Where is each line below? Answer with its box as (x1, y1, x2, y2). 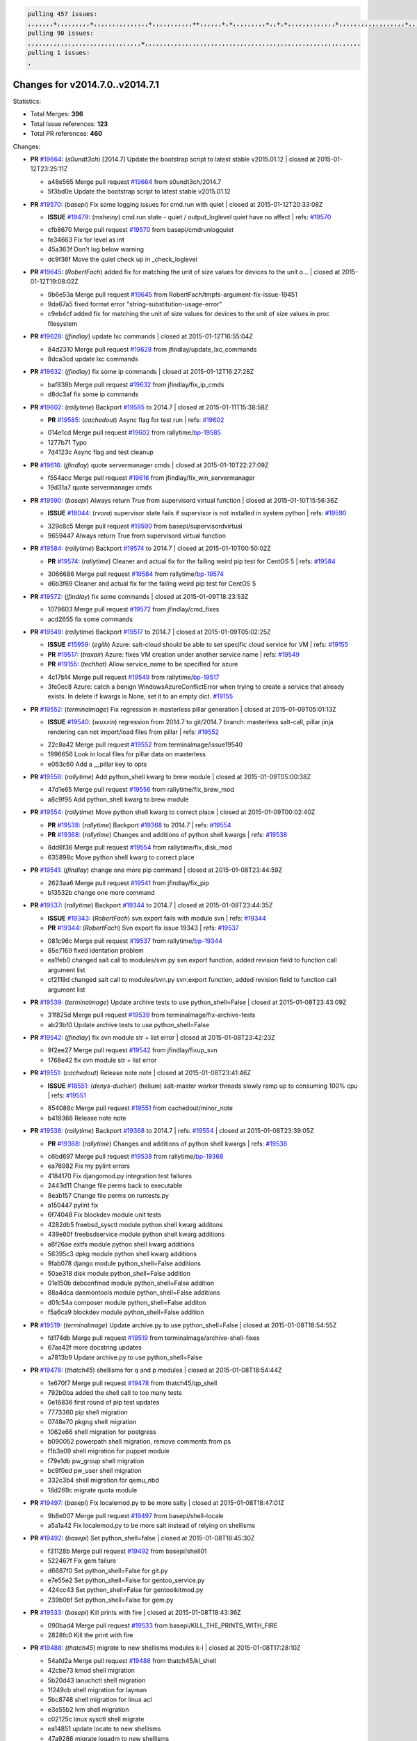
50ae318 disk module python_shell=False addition (47, 1269, 190, 1277)
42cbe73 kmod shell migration (47, 1666, 135, 1675)
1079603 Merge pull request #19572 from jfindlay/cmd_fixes (47, 605, 220, 614)
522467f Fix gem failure (47, 1556, 117, 1565)
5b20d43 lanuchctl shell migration (47, 1676, 146, 1685)
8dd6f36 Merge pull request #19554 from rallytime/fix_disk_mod (47, 843, 233, 852)
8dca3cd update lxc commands (47, 355, 138, 364)
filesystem (47, 319, 78, 327)
